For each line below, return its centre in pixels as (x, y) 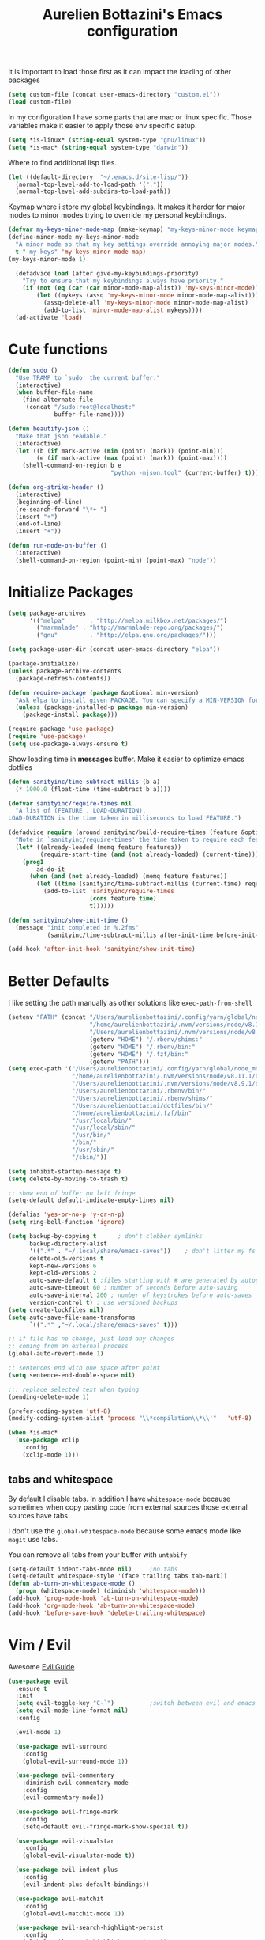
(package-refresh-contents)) (63, 678)
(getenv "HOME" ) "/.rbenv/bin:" (142, 1047)
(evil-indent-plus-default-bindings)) (86, 1885)
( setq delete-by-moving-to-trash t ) (68, 1179)
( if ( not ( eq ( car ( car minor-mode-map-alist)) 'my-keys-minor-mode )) (141, 288)
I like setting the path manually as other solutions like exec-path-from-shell (131, 1003)
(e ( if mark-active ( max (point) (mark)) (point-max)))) (132, 458)
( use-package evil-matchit (60, 1899)
